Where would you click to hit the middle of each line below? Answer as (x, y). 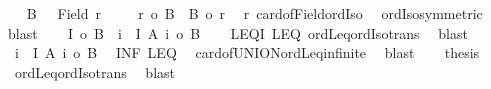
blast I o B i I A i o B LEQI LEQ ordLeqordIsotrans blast (237, 32)
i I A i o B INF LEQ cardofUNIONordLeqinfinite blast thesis (247, 52)
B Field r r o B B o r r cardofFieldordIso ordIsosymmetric (254, 13)
